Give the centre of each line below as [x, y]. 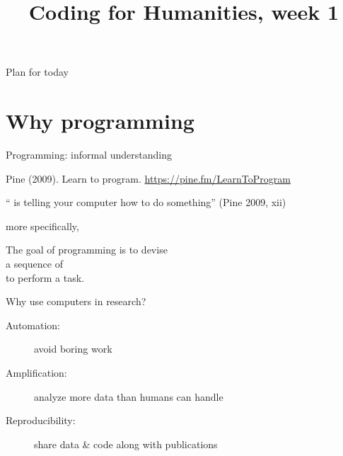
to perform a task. [45, 277]
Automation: [33, 325]
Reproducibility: [41, 420]
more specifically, [42, 226]
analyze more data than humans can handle [129, 396]
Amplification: [36, 373]
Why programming [100, 121]
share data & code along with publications [126, 444]
